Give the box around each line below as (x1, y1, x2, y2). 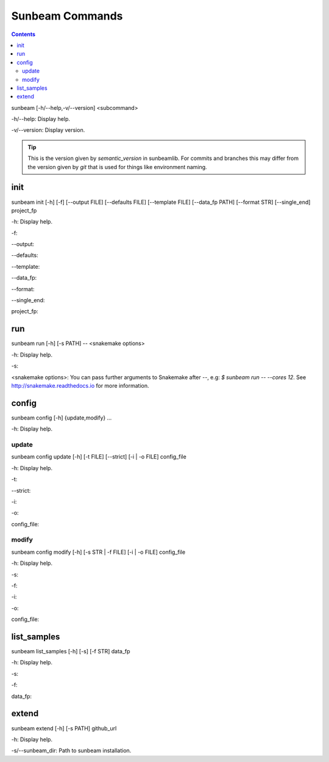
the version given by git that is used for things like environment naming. (27, 163, 207, 170)
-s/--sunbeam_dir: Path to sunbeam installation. (11, 747, 132, 754)
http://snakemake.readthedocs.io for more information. (11, 382, 149, 389)
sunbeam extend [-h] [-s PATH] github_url (11, 724, 117, 732)
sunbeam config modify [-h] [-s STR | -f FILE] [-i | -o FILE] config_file (11, 548, 186, 556)
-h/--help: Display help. (11, 115, 70, 123)
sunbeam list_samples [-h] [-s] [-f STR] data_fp (11, 648, 130, 655)
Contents (11, 31, 36, 38)
